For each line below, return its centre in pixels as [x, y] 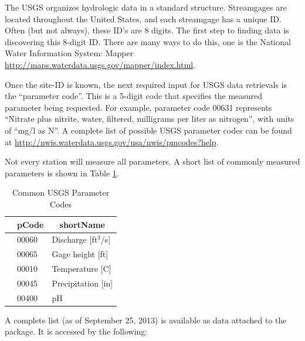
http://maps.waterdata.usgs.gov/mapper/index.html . [100, 64]
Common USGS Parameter [61, 192]
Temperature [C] [82, 269]
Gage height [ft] [80, 254]
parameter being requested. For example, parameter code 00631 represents [138, 107]
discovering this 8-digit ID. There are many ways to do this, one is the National [148, 41]
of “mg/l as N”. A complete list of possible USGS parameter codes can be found [148, 130]
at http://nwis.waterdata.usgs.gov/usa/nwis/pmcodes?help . [112, 141]
